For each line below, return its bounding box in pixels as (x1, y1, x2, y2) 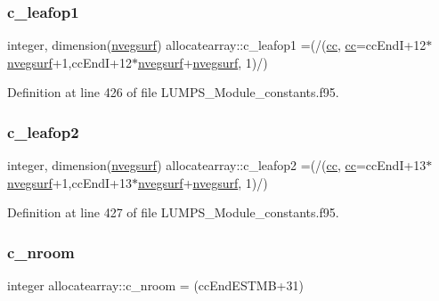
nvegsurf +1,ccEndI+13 (7, 173, 132, 191)
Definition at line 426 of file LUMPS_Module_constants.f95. (7, 83, 339, 102)
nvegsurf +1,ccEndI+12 (7, 53, 132, 71)
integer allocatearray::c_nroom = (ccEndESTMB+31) (7, 276, 304, 295)
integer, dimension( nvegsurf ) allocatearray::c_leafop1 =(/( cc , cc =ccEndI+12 (7, 36, 427, 54)
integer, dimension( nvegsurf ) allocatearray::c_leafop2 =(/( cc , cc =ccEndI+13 (7, 156, 427, 175)
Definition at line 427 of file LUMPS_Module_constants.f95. (7, 203, 339, 222)
